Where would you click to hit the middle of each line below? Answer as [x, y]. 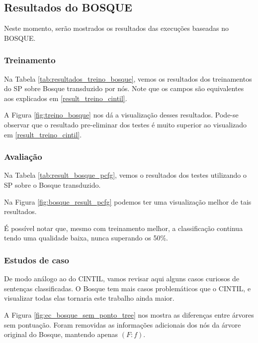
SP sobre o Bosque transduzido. [52, 184]
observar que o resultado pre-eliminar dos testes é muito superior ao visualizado [126, 124]
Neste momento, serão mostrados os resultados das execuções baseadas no [116, 28]
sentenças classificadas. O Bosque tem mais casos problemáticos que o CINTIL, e [128, 288]
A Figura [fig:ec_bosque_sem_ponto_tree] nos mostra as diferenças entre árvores [129, 314]
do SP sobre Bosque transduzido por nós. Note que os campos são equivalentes [124, 88]
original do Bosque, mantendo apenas [61, 334]
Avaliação [23, 157]
